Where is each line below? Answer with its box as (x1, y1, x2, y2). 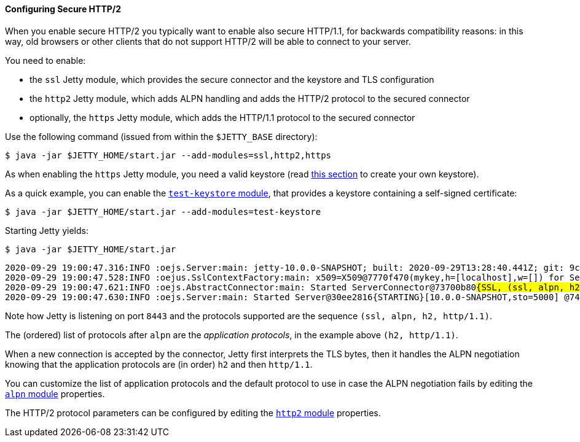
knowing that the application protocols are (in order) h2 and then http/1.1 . (5, 359, 313, 370)
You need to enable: (5, 55, 86, 66)
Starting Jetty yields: (5, 225, 88, 236)
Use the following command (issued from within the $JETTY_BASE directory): (5, 131, 318, 142)
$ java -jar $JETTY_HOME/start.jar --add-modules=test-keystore (5, 206, 321, 217)
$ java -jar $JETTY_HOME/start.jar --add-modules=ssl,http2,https (5, 150, 332, 160)
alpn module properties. (5, 388, 105, 399)
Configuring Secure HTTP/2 (5, 4, 122, 14)
